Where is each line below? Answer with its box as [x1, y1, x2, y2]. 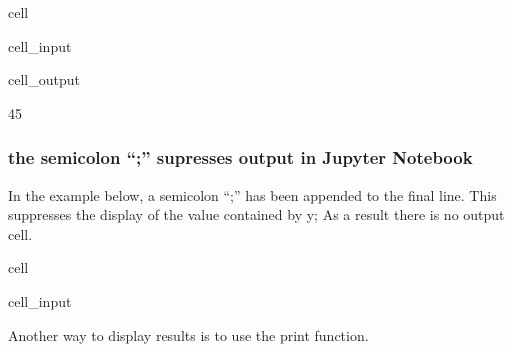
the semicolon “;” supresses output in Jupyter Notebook [8, 145, 473, 170]
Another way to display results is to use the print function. [8, 324, 369, 345]
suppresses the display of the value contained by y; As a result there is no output [8, 204, 505, 225]
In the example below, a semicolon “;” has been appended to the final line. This [8, 184, 497, 205]
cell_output [8, 69, 80, 90]
